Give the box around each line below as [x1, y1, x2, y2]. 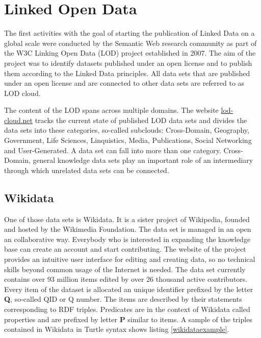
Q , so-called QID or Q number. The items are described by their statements [4, 294, 242, 304]
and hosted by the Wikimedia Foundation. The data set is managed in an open [4, 224, 251, 234]
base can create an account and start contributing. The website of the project [4, 244, 246, 254]
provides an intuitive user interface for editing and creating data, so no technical [4, 254, 255, 264]
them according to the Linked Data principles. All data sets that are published [4, 67, 250, 78]
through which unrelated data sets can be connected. [4, 164, 169, 175]
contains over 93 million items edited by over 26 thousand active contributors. [4, 274, 248, 284]
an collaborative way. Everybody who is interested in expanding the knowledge [4, 233, 251, 244]
